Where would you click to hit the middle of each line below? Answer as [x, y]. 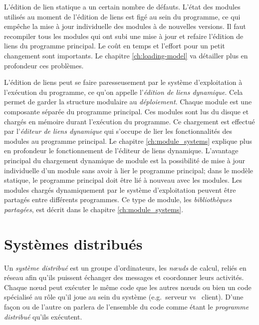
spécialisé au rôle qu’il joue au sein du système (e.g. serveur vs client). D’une [124, 297]
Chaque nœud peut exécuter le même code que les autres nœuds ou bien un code [128, 287]
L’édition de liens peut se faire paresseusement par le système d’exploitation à [123, 82]
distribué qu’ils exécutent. [43, 316]
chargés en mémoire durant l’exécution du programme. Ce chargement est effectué [129, 121]
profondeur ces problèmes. [44, 65]
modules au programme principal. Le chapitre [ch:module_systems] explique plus [128, 141]
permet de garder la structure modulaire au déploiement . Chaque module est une [128, 102]
